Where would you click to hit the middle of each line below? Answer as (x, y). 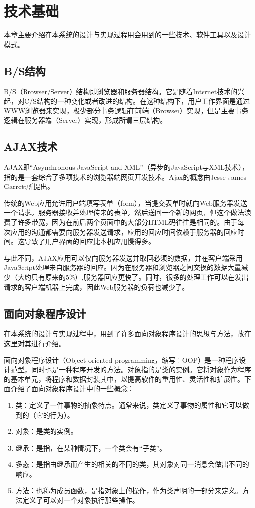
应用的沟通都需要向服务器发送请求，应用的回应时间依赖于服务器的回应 (124, 231)
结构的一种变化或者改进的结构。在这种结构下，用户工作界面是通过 (143, 101)
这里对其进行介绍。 (35, 343)
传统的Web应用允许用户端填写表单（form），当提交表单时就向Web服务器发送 (126, 202)
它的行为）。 (55, 414)
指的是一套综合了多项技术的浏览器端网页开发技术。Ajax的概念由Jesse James (125, 176)
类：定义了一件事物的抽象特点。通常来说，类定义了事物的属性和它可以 (129, 405)
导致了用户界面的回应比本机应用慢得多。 (89, 241)
